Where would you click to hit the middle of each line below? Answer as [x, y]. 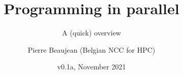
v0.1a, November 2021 [91, 67]
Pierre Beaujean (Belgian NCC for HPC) [91, 49]
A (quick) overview [91, 33]
